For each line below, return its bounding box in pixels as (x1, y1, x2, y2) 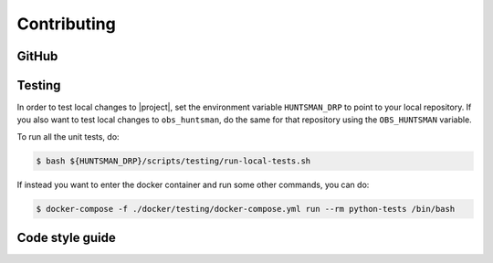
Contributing (16, 14, 116, 34)
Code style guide (16, 230, 116, 246)
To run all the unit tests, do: (16, 131, 120, 142)
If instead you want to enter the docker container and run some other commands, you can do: (16, 179, 370, 190)
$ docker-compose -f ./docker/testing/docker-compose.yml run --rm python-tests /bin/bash (36, 204, 456, 214)
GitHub (16, 48, 58, 64)
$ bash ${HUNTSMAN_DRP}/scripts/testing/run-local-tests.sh (36, 155, 311, 166)
